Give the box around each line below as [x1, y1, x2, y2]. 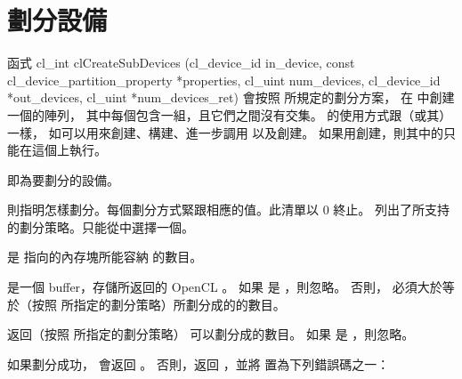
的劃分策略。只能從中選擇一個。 [7, 217, 194, 236]
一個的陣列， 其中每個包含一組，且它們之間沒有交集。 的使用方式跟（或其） [7, 105, 452, 124]
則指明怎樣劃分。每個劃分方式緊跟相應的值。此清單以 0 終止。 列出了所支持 [7, 200, 450, 219]
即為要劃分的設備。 [7, 170, 119, 189]
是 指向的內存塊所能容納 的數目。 [7, 247, 203, 266]
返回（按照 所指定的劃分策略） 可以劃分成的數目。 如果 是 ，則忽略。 [7, 325, 415, 343]
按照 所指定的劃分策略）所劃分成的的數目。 [31, 294, 286, 313]
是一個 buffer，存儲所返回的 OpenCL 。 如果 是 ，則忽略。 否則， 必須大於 [7, 278, 442, 296]
